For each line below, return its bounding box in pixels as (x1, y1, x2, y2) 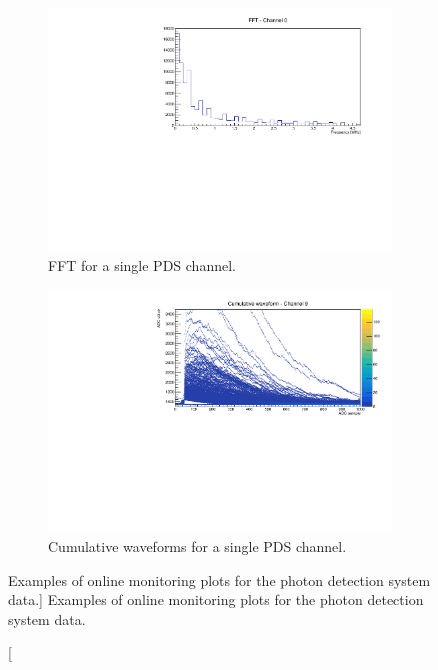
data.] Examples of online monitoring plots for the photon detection (8, 589, 424, 610)
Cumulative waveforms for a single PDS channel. (48, 536, 347, 556)
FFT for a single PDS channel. (48, 254, 236, 275)
